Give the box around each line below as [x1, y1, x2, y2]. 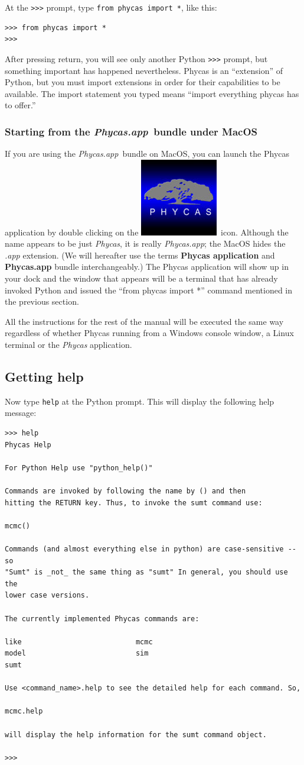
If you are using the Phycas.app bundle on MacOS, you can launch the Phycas [5, 147, 290, 160]
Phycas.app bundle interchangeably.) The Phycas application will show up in [5, 260, 289, 273]
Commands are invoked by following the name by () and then [5, 487, 246, 496]
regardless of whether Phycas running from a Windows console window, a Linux [5, 327, 294, 339]
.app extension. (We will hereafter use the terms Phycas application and [5, 248, 275, 261]
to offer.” [5, 99, 36, 111]
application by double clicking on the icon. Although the [5, 225, 289, 238]
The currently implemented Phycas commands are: [5, 614, 200, 623]
